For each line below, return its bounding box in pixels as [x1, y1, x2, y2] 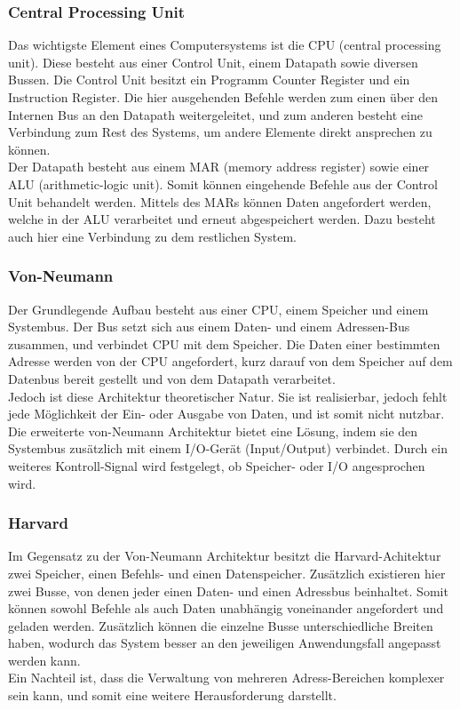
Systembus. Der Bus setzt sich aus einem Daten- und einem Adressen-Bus [8, 317, 410, 336]
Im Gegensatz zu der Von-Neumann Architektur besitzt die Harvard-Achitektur [8, 546, 441, 565]
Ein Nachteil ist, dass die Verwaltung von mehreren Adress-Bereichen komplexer [8, 668, 445, 687]
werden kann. [8, 650, 81, 669]
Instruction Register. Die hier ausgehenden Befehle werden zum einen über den [8, 88, 438, 106]
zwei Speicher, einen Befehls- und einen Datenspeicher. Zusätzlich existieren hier [8, 563, 446, 582]
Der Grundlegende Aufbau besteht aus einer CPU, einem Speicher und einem [8, 299, 429, 318]
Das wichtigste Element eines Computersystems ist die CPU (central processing [8, 36, 441, 54]
